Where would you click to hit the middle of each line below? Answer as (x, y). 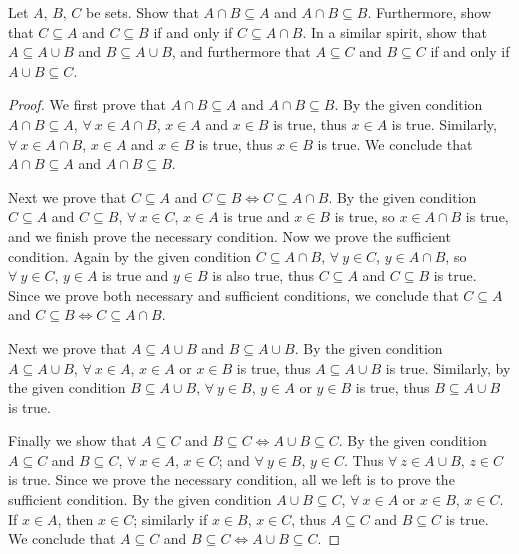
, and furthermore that (241, 51)
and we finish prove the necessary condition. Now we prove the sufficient (229, 235)
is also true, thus (263, 275)
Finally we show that (72, 440)
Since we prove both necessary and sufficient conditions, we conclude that (233, 294)
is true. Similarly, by (448, 367)
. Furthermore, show (429, 12)
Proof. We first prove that (87, 104)
